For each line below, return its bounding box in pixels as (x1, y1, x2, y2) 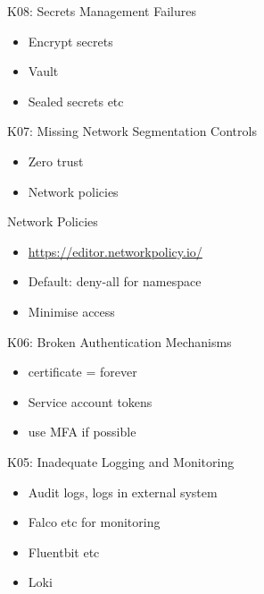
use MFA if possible (28, 422, 136, 441)
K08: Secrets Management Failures (7, 2, 196, 20)
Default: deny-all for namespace (28, 272, 202, 291)
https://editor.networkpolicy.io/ (28, 242, 202, 260)
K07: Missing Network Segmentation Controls (7, 122, 257, 140)
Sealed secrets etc (28, 91, 124, 110)
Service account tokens (28, 392, 153, 411)
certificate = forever (28, 362, 137, 381)
